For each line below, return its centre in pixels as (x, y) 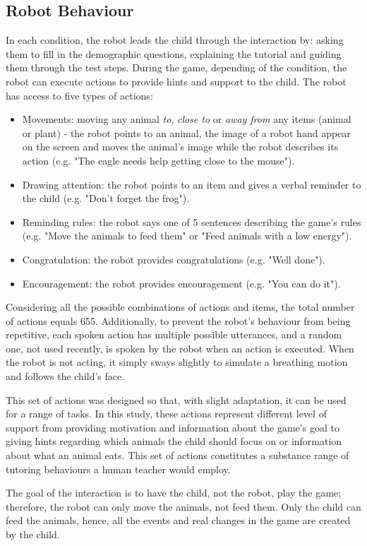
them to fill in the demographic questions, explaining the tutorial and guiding (174, 53)
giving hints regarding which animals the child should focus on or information (174, 441)
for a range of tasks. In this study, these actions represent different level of (166, 414)
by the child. (33, 534)
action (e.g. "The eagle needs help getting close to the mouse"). (158, 160)
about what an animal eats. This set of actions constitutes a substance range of (178, 455)
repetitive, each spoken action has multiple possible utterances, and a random (174, 334)
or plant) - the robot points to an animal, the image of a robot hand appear (186, 132)
